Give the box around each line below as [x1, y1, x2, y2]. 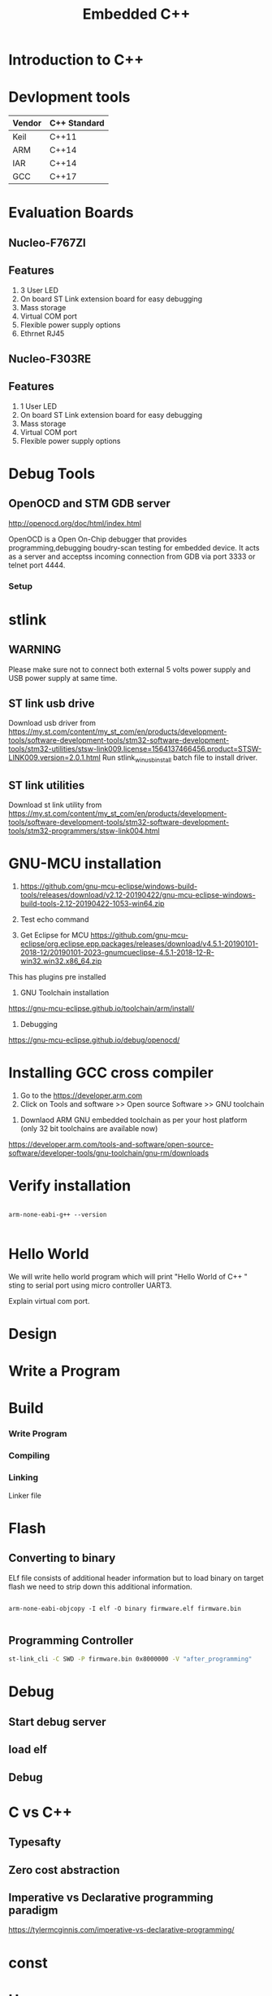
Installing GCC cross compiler [8, 1064, 214, 1082]
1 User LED [19, 401, 58, 411]
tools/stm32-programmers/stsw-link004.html [8, 826, 160, 836]
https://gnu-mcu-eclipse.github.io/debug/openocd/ [8, 1035, 180, 1045]
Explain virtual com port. [8, 1296, 90, 1305]
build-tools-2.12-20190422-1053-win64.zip [19, 899, 165, 908]
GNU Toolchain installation [19, 988, 110, 998]
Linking [8, 1472, 39, 1483]
